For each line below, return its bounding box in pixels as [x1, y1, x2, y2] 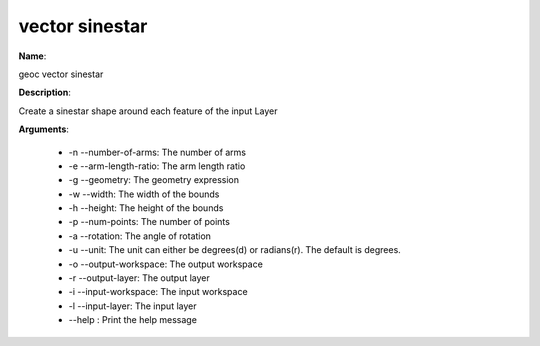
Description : [18, 86, 72, 99]
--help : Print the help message [68, 314, 197, 326]
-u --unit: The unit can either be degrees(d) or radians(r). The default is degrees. [68, 244, 402, 256]
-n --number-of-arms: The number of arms [68, 146, 247, 158]
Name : [18, 50, 47, 62]
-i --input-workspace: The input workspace [68, 286, 249, 298]
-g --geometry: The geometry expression [68, 174, 240, 186]
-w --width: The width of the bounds [68, 188, 220, 200]
